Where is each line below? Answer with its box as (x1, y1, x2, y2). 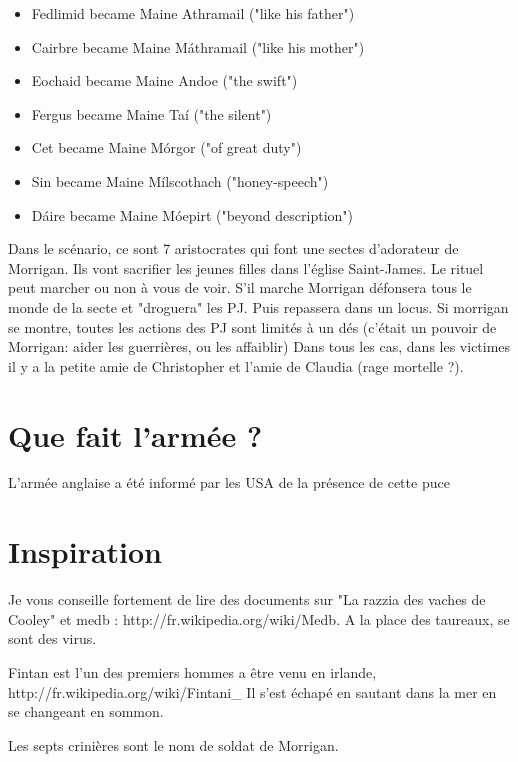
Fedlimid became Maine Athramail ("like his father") (31, 3, 355, 23)
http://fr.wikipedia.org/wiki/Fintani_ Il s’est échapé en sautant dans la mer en (8, 681, 497, 702)
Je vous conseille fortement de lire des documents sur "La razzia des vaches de (8, 589, 486, 610)
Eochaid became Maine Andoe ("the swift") (31, 70, 298, 91)
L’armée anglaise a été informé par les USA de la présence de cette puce (8, 472, 450, 493)
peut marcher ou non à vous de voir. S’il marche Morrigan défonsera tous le (8, 277, 472, 298)
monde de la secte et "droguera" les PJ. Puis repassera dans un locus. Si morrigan (8, 296, 509, 317)
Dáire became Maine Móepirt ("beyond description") (31, 204, 354, 225)
